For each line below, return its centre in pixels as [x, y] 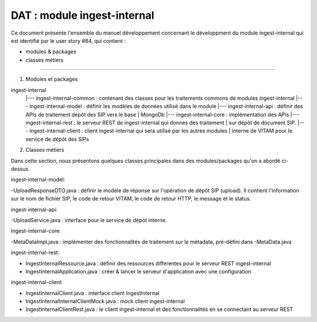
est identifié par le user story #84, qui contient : [68, 40]
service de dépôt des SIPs [57, 139]
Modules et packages [52, 79]
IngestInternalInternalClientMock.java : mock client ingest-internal [105, 301]
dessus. [21, 169]
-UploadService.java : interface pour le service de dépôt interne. [89, 220]
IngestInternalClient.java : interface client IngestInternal [92, 293]
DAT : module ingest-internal [82, 15]
